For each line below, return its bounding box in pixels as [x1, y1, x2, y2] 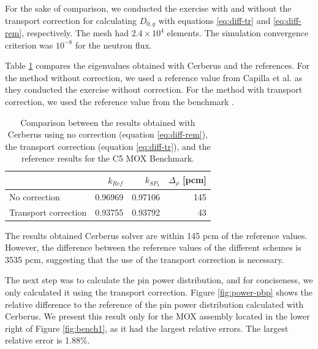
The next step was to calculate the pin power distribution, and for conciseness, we [5, 273, 313, 286]
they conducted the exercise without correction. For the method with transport [5, 83, 303, 96]
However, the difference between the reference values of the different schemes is [5, 241, 301, 254]
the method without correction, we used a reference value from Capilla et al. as [5, 71, 303, 84]
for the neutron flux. [75, 38, 152, 51]
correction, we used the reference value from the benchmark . [5, 95, 235, 108]
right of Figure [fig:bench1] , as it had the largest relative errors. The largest [5, 321, 289, 334]
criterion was [5, 38, 53, 51]
